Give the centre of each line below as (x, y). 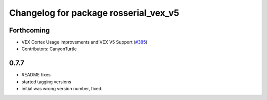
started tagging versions (46, 82)
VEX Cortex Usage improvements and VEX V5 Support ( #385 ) (85, 42)
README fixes (36, 75)
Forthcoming (29, 30)
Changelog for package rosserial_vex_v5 (94, 13)
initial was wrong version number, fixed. (62, 89)
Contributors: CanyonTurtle (49, 49)
